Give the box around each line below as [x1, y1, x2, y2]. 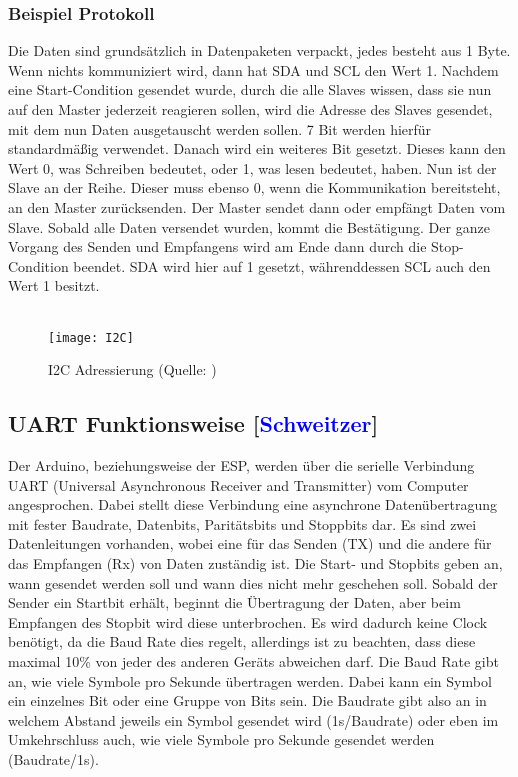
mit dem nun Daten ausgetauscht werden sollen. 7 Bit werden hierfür [8, 118, 432, 139]
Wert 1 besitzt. [8, 275, 100, 296]
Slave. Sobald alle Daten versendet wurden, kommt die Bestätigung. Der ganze [8, 216, 490, 237]
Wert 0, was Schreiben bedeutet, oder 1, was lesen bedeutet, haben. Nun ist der [8, 157, 497, 178]
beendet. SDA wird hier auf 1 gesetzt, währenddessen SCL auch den [73, 255, 491, 276]
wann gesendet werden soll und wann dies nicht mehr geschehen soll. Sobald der [8, 572, 498, 593]
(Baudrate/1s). [8, 748, 99, 769]
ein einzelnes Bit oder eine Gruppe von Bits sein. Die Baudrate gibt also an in [8, 690, 487, 711]
